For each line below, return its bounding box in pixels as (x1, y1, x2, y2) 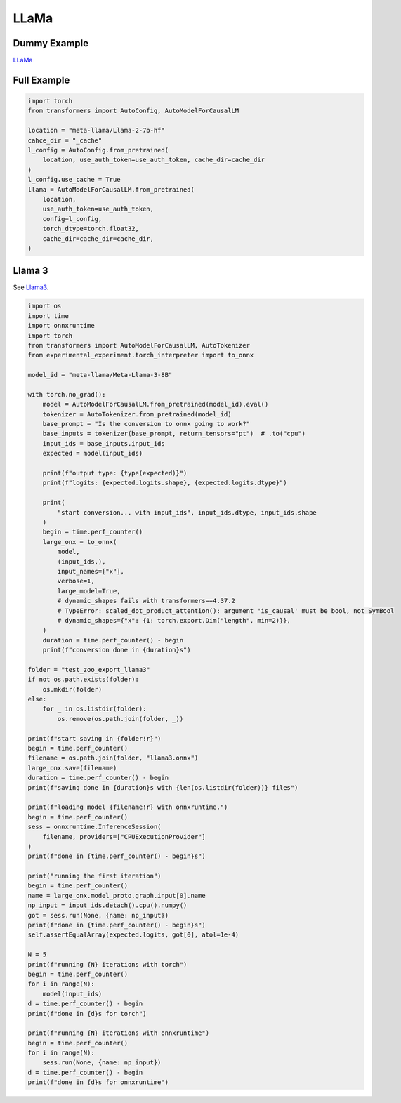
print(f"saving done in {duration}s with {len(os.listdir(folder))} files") (27, 784, 298, 791)
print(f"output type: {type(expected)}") (42, 469, 188, 477)
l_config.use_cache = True (27, 176, 121, 184)
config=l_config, (42, 215, 103, 223)
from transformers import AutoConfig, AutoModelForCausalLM (27, 107, 239, 115)
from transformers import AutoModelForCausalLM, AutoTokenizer (27, 341, 251, 349)
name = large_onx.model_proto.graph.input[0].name (27, 892, 206, 899)
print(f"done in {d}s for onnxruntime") (27, 1078, 169, 1086)
